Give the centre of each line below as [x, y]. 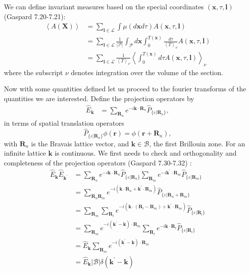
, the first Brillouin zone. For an [197, 143]
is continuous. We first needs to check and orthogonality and [146, 153]
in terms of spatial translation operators [64, 123]
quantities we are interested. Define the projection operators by [99, 98]
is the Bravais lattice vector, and [80, 143]
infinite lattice [25, 153]
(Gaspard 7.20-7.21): [35, 16]
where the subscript [34, 72]
